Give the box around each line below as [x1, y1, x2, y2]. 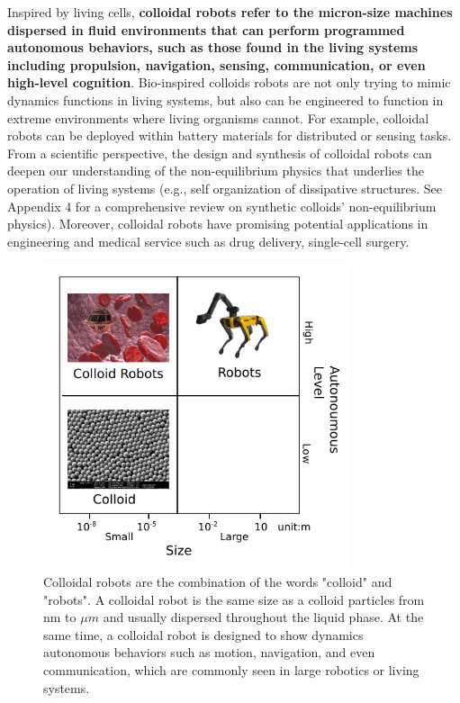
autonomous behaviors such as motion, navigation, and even [43, 643, 375, 662]
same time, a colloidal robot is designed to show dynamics [43, 625, 364, 644]
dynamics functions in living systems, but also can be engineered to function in [7, 90, 444, 109]
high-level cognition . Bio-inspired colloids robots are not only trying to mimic [7, 73, 451, 92]
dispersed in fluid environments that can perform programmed [7, 20, 405, 39]
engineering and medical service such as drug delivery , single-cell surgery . [7, 231, 410, 250]
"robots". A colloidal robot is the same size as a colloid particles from [43, 590, 425, 608]
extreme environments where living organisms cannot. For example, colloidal [7, 108, 429, 127]
